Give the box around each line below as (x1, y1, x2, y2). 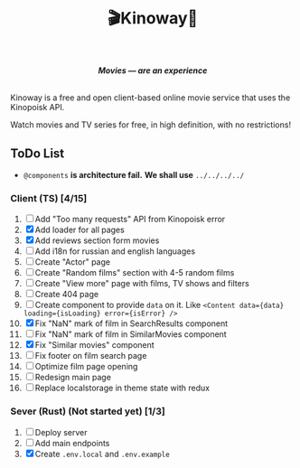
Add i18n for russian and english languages (34, 246, 196, 257)
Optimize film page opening (34, 361, 138, 372)
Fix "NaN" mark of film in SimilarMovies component (34, 329, 227, 340)
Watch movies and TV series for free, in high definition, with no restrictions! (10, 119, 292, 130)
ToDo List (10, 145, 65, 161)
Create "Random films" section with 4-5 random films (34, 267, 235, 278)
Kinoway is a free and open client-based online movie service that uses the (10, 92, 291, 103)
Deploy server (34, 426, 89, 437)
